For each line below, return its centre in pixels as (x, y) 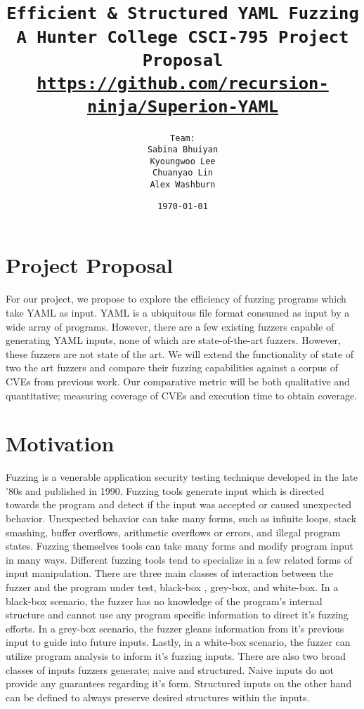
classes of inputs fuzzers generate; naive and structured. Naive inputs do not (170, 669)
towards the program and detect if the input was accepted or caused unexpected (178, 504)
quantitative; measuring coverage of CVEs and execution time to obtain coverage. (182, 395)
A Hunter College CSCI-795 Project (183, 37)
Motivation (60, 443)
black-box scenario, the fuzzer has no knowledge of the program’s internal (164, 601)
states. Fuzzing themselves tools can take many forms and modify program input (180, 546)
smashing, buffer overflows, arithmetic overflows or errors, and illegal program (173, 532)
